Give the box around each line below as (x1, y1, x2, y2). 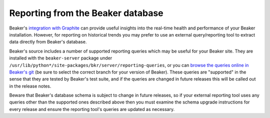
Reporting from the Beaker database (9, 7, 163, 18)
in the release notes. (9, 83, 51, 89)
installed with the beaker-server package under (9, 55, 112, 61)
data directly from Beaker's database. (9, 39, 87, 45)
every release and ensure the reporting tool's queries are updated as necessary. (9, 106, 175, 112)
